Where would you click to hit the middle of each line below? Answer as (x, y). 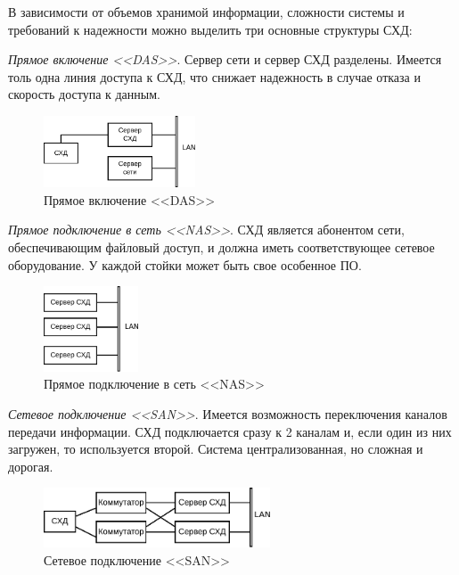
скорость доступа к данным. (84, 94)
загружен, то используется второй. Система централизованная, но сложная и (216, 449)
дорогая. (31, 466)
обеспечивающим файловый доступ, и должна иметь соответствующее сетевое (221, 246)
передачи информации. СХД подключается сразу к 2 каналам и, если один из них (230, 431)
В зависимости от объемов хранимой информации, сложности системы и (206, 12)
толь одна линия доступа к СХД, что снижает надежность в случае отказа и (214, 76)
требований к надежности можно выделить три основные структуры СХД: (210, 29)
